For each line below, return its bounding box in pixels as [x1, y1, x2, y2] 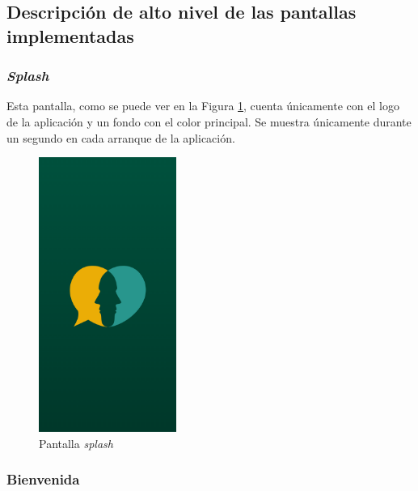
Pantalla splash [39, 434, 113, 451]
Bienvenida [6, 469, 80, 489]
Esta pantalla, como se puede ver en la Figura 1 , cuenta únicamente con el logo [6, 97, 399, 114]
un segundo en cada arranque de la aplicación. [6, 129, 235, 146]
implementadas [6, 23, 134, 48]
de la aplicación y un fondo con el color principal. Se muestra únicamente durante [6, 113, 412, 130]
